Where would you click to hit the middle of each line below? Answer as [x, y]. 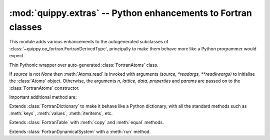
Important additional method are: [43, 97]
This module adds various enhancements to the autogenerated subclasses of [89, 42]
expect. [17, 56]
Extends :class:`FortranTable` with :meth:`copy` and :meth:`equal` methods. [87, 123]
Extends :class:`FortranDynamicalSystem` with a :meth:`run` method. [80, 132]
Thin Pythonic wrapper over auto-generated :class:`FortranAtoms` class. [84, 65]
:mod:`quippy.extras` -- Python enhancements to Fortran [130, 13]
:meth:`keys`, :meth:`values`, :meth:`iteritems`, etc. [61, 113]
